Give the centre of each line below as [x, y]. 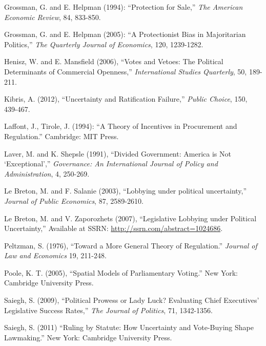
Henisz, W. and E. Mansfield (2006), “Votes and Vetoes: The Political [114, 61]
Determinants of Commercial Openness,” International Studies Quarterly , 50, [126, 71]
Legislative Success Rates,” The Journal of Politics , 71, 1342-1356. [109, 310]
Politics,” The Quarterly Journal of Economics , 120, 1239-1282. [104, 44]
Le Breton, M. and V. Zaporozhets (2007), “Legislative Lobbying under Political [130, 218]
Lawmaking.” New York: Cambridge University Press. [88, 337]
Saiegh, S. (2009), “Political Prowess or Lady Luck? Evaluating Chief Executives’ [132, 300]
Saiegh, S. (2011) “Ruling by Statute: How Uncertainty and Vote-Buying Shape [129, 327]
